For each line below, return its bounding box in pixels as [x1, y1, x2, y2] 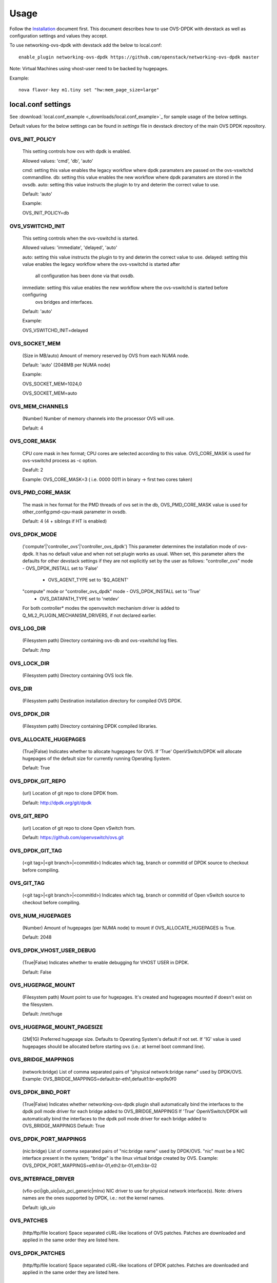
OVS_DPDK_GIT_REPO [9, 777, 66, 785]
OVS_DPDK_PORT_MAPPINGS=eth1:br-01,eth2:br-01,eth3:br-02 [22, 1162, 157, 1169]
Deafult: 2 [22, 467, 44, 473]
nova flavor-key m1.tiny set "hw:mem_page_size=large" [18, 87, 160, 92]
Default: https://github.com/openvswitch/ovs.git [22, 834, 124, 841]
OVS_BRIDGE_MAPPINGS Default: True [22, 1123, 105, 1129]
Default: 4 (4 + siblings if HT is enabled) [22, 518, 107, 524]
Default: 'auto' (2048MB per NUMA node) [22, 362, 111, 368]
